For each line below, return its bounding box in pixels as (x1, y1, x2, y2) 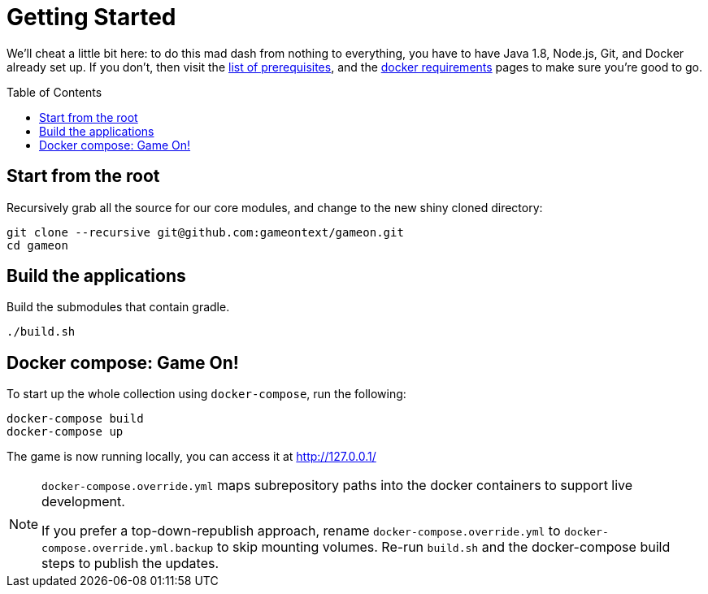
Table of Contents (7, 85, 102, 99)
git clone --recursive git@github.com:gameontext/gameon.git (7, 225, 404, 239)
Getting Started (7, 3, 176, 31)
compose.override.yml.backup (41, 542, 214, 555)
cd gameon (7, 238, 68, 252)
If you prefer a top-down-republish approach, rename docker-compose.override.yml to (41, 522, 561, 540)
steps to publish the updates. (41, 555, 219, 572)
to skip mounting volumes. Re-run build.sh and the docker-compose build (216, 539, 671, 556)
